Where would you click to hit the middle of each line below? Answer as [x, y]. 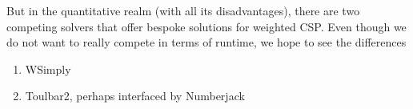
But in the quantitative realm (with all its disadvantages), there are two [183, 10]
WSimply [48, 69]
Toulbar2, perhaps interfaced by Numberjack [135, 96]
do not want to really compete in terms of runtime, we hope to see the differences [206, 42]
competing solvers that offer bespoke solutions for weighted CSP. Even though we [206, 26]
